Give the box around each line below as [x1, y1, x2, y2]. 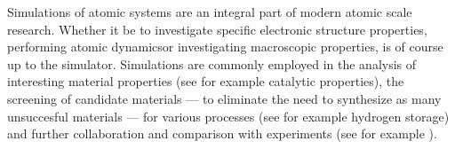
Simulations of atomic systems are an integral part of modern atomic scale [7, 3, 412, 20]
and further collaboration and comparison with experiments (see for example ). [7, 124, 437, 143]
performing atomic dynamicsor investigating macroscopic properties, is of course [7, 37, 443, 56]
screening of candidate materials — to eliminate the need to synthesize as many [7, 89, 442, 107]
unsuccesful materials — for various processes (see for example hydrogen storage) [7, 106, 450, 125]
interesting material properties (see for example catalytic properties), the [7, 72, 404, 90]
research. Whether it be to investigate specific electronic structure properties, [7, 20, 427, 38]
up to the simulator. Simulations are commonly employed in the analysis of [7, 54, 417, 73]
